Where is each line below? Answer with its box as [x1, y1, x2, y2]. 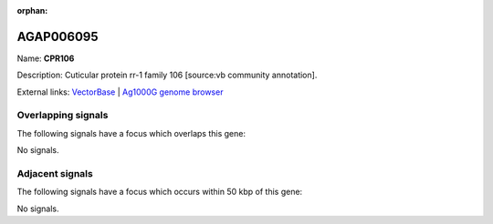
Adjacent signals [16, 167, 93, 179]
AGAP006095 [16, 28, 100, 45]
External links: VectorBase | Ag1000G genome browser [16, 87, 224, 97]
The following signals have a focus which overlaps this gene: [16, 127, 246, 138]
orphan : [16, 5, 48, 15]
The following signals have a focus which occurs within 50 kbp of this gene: [16, 187, 303, 198]
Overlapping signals [16, 109, 109, 122]
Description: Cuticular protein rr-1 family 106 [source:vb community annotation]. [16, 69, 318, 81]
